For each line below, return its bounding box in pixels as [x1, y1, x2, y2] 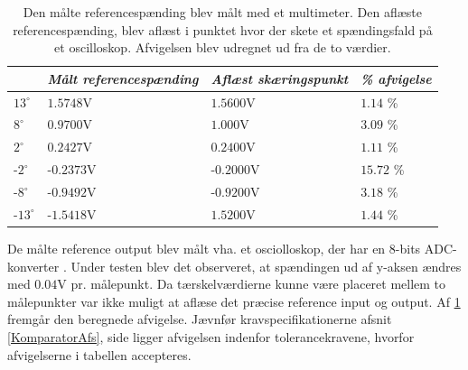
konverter [7, 256, 60, 275]
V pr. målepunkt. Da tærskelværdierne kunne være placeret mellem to [57, 274, 446, 293]
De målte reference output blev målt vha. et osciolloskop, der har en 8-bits [7, 238, 421, 257]
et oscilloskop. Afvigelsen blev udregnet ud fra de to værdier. [54, 38, 391, 57]
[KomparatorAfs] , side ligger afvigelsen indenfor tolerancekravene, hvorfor [7, 327, 415, 346]
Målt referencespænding [47, 69, 199, 88]
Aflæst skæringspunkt [211, 69, 349, 88]
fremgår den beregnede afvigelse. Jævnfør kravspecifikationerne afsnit [7, 310, 392, 328]
